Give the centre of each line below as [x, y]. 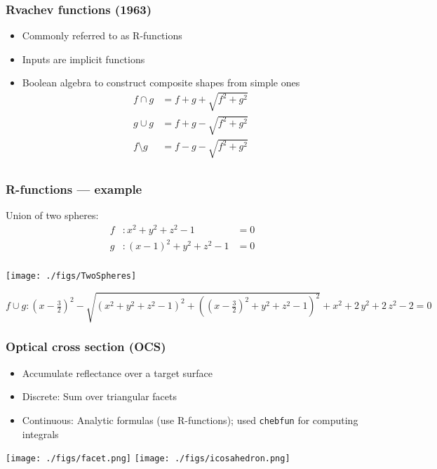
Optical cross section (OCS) [86, 346]
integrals [40, 434]
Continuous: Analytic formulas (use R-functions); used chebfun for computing [190, 420]
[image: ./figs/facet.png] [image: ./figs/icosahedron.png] [148, 459]
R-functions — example [74, 189]
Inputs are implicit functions [83, 59]
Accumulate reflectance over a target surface [117, 372]
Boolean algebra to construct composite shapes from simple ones [161, 82]
